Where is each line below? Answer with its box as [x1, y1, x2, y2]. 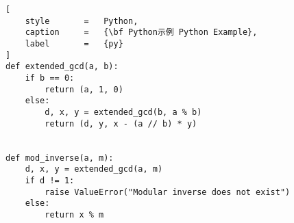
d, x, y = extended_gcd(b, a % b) [45, 107, 202, 117]
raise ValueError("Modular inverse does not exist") [45, 187, 291, 197]
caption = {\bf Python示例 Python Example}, [25, 27, 258, 38]
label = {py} [25, 38, 123, 49]
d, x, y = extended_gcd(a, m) [25, 164, 163, 174]
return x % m [45, 209, 104, 220]
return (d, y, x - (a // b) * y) [45, 118, 197, 129]
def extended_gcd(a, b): [5, 62, 119, 72]
